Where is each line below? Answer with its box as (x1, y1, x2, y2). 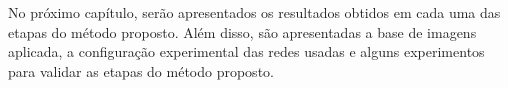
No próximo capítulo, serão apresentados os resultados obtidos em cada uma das (8, 2, 501, 22)
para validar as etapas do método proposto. (8, 60, 274, 81)
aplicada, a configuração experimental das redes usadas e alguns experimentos (8, 41, 485, 62)
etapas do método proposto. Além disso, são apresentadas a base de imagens (8, 21, 477, 42)
